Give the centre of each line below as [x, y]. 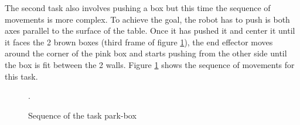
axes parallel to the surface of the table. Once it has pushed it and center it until [150, 31]
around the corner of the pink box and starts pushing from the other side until [146, 53]
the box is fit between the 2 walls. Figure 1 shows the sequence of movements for [150, 64]
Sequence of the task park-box [82, 115]
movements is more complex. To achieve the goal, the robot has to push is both [147, 19]
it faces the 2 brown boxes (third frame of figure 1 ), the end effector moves [139, 42]
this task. [21, 76]
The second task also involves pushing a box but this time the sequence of [138, 8]
